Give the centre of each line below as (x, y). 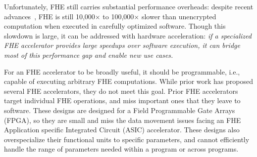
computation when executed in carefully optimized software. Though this (115, 26)
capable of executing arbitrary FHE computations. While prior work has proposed (129, 81)
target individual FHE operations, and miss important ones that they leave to (122, 100)
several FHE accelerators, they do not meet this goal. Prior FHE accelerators (121, 91)
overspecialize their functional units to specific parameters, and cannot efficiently (127, 139)
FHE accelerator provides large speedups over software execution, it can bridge (122, 45)
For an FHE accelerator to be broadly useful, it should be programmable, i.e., (122, 71)
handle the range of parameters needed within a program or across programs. (121, 149)
